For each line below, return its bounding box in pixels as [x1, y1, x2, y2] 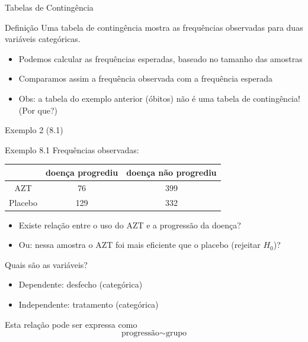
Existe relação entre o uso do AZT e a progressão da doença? [18, 218, 241, 231]
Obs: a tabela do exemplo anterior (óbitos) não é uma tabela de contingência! [18, 92, 300, 104]
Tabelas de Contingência [5, 1, 94, 13]
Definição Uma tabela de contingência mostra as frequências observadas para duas [5, 21, 303, 33]
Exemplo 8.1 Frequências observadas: [5, 143, 139, 156]
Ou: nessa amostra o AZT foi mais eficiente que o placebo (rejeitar [18, 238, 261, 251]
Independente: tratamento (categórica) [18, 298, 159, 310]
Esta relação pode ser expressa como [5, 318, 137, 330]
